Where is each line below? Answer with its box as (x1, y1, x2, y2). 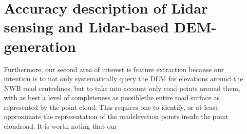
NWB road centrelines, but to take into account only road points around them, (4, 83, 240, 93)
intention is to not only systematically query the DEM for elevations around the (4, 74, 243, 84)
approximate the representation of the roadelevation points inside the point (4, 111, 228, 121)
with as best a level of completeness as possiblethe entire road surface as (4, 92, 220, 103)
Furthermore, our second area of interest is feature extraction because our (4, 64, 224, 74)
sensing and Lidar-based (4, 17, 169, 37)
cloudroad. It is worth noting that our (4, 121, 117, 131)
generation (4, 36, 76, 56)
